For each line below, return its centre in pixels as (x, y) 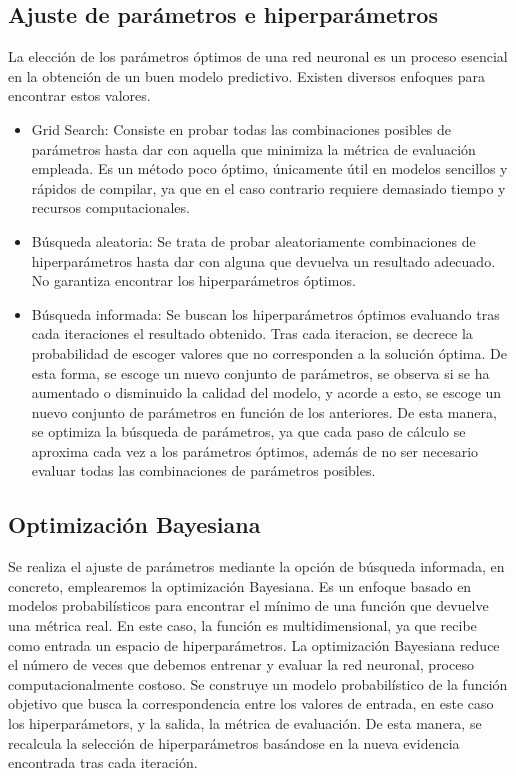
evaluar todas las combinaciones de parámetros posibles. (203, 470)
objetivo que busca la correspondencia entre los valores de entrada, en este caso (251, 703)
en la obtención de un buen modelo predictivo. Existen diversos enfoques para (247, 75)
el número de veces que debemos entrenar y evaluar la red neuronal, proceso (241, 664)
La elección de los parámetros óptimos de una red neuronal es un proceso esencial (258, 56)
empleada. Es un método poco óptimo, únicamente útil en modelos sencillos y (269, 168)
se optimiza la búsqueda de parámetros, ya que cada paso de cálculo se (248, 431)
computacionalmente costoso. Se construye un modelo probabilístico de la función (258, 683)
